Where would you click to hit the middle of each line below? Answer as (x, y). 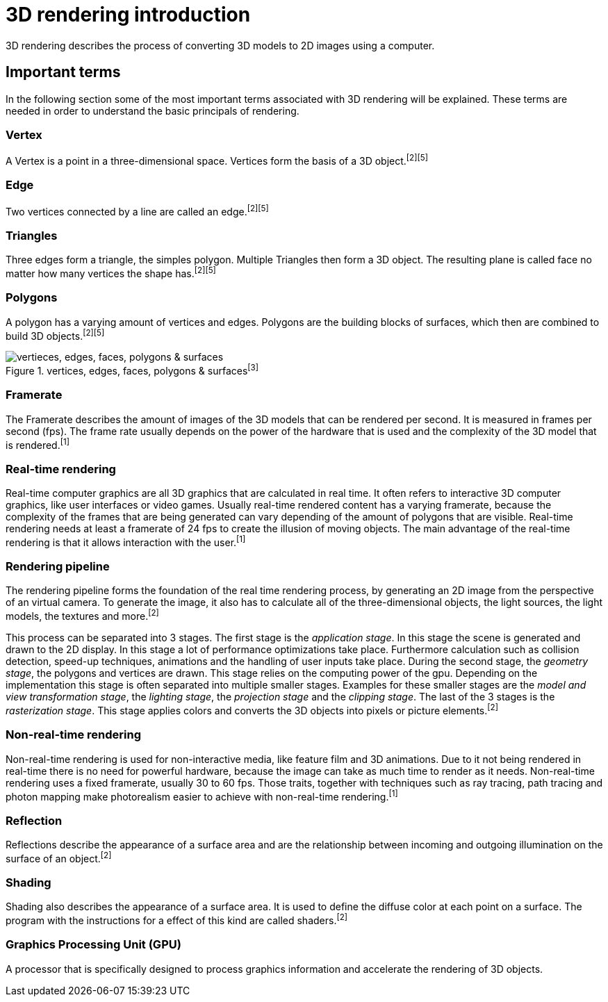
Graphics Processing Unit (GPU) (93, 945)
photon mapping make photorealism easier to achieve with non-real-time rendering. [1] (202, 795)
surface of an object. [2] (59, 857)
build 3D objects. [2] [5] (55, 335)
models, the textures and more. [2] (82, 615)
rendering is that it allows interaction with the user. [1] (126, 541)
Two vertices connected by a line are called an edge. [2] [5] (137, 210)
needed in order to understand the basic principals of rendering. (153, 110)
